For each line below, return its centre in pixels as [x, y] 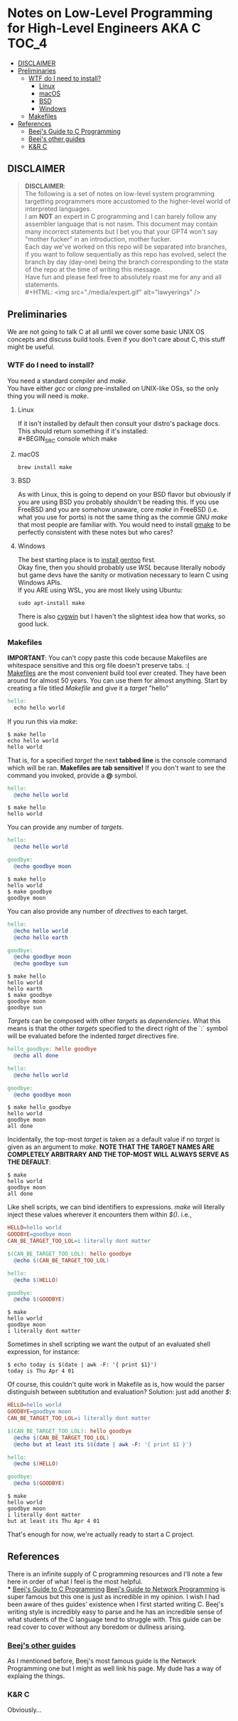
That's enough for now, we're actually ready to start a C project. [101, 1534]
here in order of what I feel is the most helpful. [75, 1581]
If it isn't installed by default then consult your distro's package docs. [119, 423]
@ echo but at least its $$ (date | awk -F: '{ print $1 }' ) [103, 1444]
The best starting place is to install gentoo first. [87, 559]
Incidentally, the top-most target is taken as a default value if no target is [114, 1139]
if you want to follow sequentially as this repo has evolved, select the [125, 254]
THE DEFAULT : [29, 1162]
